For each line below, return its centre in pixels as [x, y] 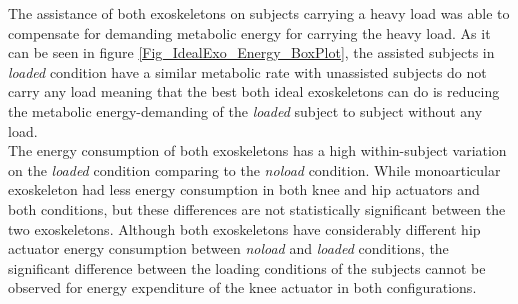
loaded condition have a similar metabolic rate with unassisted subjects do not [247, 71]
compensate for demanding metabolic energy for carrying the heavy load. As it [249, 32]
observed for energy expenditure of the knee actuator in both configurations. [242, 287]
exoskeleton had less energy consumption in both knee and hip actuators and [244, 189]
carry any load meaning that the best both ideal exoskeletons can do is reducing [254, 91]
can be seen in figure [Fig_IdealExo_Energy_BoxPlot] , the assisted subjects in [251, 52]
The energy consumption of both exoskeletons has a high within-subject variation [257, 150]
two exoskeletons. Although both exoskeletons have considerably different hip [244, 228]
